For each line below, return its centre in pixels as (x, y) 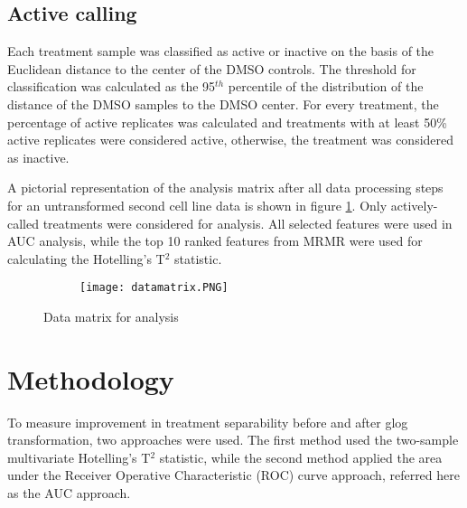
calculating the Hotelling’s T (86, 258)
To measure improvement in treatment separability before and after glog (208, 422)
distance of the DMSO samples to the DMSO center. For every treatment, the (223, 103)
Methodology (91, 378)
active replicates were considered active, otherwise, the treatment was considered (231, 140)
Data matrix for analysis (111, 316)
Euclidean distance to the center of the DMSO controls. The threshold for (212, 68)
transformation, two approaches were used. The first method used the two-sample (233, 440)
